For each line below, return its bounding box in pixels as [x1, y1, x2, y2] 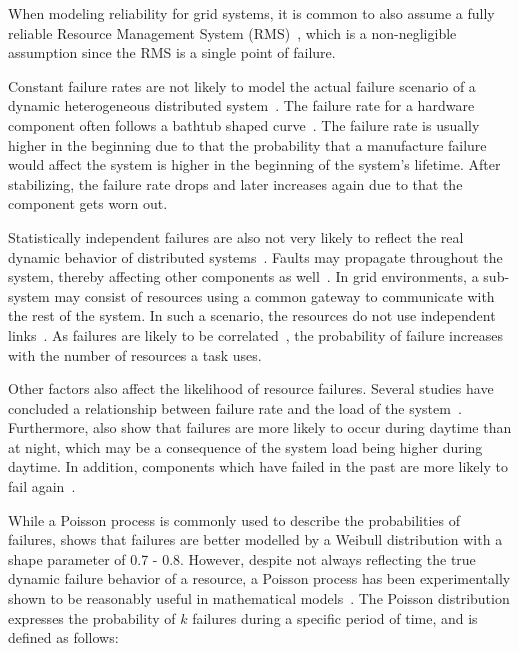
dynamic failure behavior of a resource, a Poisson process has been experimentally [8, 568, 511, 589]
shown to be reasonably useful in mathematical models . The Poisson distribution [8, 588, 510, 609]
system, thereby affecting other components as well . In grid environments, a [8, 266, 479, 287]
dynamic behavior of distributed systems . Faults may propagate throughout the [8, 246, 503, 267]
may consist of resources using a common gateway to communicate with [54, 285, 495, 306]
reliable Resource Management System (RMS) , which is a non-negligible [8, 22, 457, 43]
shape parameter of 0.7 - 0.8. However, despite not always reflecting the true [8, 548, 476, 569]
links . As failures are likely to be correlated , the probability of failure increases [8, 324, 503, 345]
